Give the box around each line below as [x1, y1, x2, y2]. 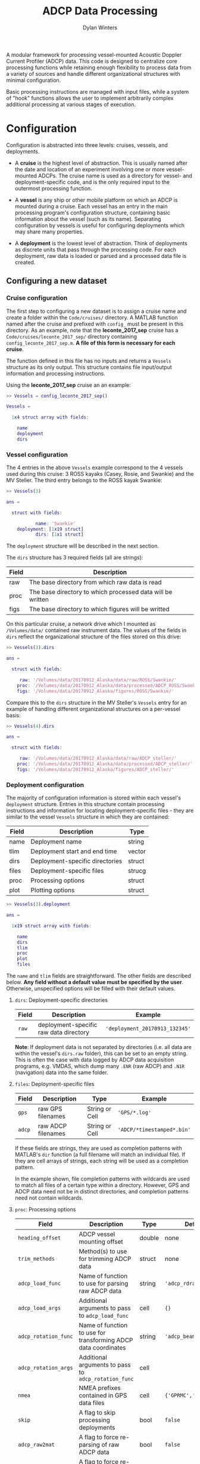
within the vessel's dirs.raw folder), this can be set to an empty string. [14, 1050, 188, 1057]
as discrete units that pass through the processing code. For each [14, 246, 177, 253]
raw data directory [37, 1028, 90, 1037]
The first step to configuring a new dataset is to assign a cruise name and [6, 307, 187, 315]
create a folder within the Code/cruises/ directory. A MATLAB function [6, 313, 178, 321]
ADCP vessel [79, 1230, 115, 1238]
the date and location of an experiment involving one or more [14, 165, 165, 173]
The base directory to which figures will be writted [29, 605, 170, 613]
